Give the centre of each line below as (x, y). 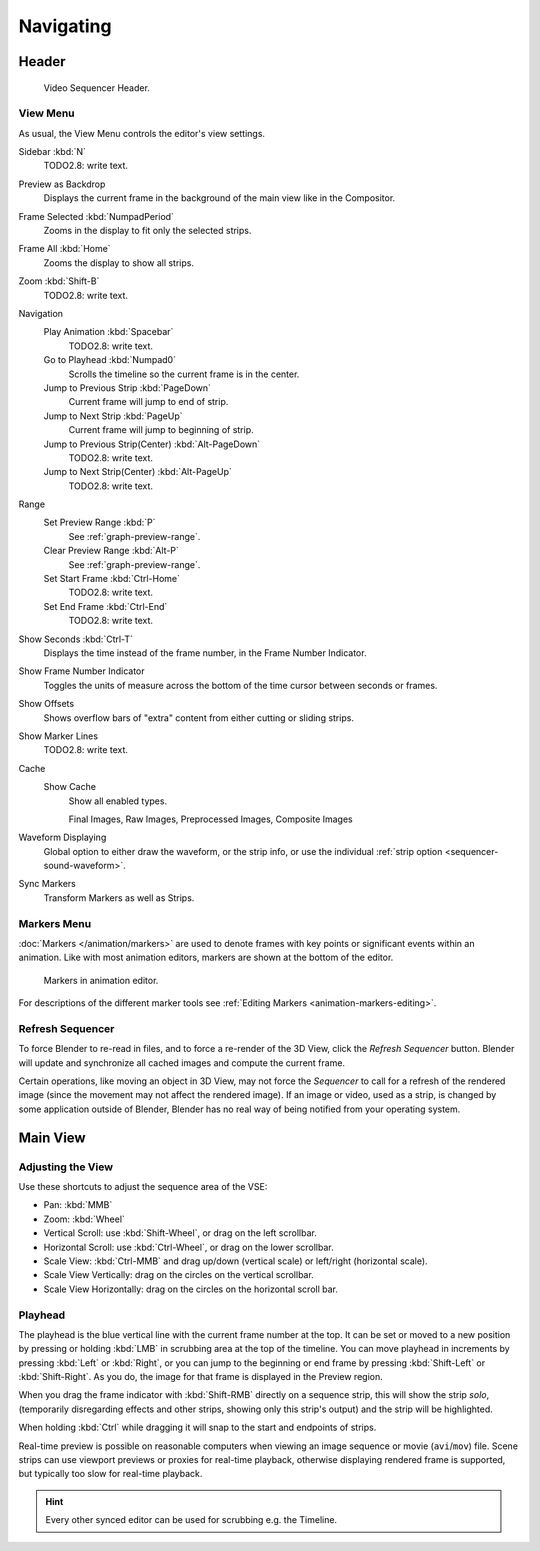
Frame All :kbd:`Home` (64, 249)
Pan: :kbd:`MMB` (78, 1205)
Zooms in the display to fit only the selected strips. (147, 231)
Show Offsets (46, 704)
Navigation (41, 313)
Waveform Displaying (62, 837)
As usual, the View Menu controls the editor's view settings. (141, 133)
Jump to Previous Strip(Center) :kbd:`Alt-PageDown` (152, 444)
